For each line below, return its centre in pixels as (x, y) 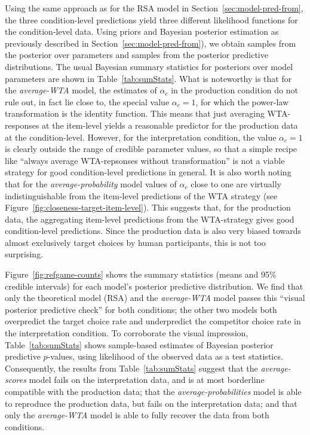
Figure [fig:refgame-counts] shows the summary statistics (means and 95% (141, 274)
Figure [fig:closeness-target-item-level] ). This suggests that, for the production (148, 207)
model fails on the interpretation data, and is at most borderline (147, 380)
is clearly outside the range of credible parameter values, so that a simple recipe (151, 149)
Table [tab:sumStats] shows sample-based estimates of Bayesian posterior (139, 344)
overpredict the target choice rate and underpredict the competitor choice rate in (153, 321)
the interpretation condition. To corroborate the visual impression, (127, 333)
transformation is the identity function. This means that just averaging (135, 113)
